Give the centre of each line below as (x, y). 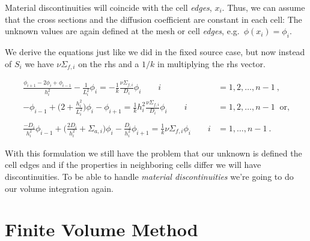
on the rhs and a (109, 63)
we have (39, 63)
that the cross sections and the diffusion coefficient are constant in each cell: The (153, 19)
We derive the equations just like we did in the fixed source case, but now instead (155, 51)
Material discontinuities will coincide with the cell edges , (108, 7)
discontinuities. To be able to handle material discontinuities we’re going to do (149, 177)
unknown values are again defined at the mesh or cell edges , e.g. (122, 31)
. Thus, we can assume (263, 7)
